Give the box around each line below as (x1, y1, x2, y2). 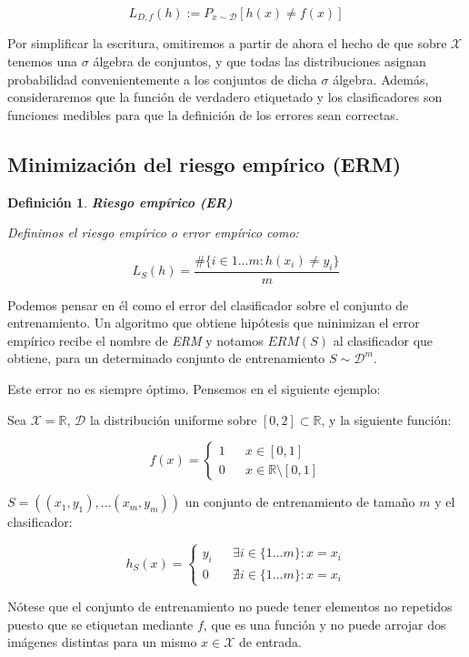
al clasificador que (333, 330, 434, 349)
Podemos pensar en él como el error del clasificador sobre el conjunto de (7, 295, 409, 314)
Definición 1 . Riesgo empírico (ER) (7, 192, 233, 211)
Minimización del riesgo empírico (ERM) (7, 149, 402, 177)
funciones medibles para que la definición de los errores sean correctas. (7, 105, 399, 124)
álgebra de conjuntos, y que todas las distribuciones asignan (93, 52, 426, 71)
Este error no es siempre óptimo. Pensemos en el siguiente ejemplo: (7, 379, 381, 399)
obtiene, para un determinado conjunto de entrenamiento (7, 349, 325, 368)
